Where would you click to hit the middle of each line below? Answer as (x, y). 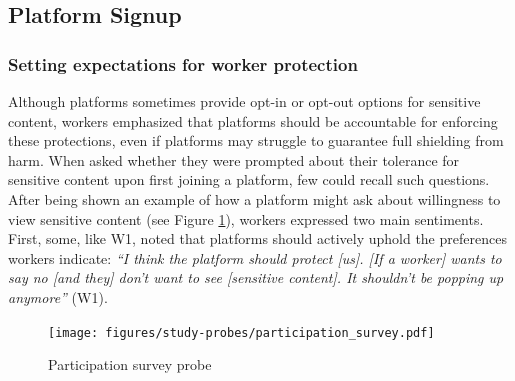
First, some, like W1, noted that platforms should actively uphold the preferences (257, 238)
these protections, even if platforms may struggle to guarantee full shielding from (256, 140)
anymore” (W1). (58, 296)
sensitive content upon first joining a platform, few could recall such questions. (249, 179)
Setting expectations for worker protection (183, 63)
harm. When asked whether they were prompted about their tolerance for (234, 159)
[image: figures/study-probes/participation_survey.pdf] (241, 332)
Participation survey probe (130, 364)
